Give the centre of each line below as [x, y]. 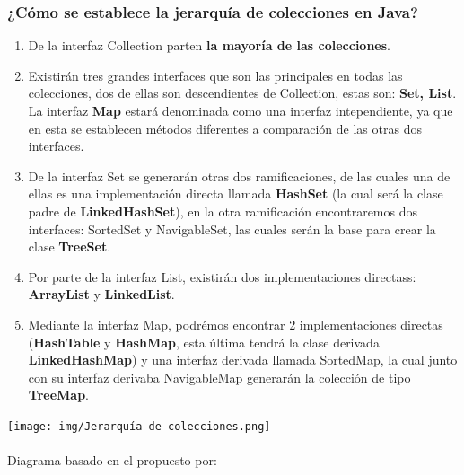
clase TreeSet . [70, 246]
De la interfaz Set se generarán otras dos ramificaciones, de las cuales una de [239, 176]
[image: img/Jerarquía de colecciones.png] [139, 426]
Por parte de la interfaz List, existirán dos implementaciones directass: [222, 276]
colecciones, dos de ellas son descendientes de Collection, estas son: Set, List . [242, 93]
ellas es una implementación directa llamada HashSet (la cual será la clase [236, 194]
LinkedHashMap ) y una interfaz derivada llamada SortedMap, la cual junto [243, 360]
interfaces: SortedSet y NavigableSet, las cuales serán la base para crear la [232, 229]
